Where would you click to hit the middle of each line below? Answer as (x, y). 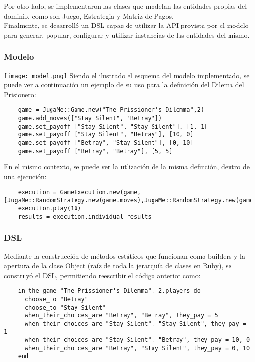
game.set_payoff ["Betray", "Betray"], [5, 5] (95, 151)
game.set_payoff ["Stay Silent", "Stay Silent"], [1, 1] (113, 126)
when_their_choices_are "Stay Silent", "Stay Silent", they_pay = (135, 323)
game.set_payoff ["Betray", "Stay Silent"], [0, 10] (106, 143)
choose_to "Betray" (56, 299)
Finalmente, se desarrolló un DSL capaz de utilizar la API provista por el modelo (126, 25)
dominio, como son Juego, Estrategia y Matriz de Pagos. (89, 15)
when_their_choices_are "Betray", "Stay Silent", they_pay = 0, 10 (137, 348)
